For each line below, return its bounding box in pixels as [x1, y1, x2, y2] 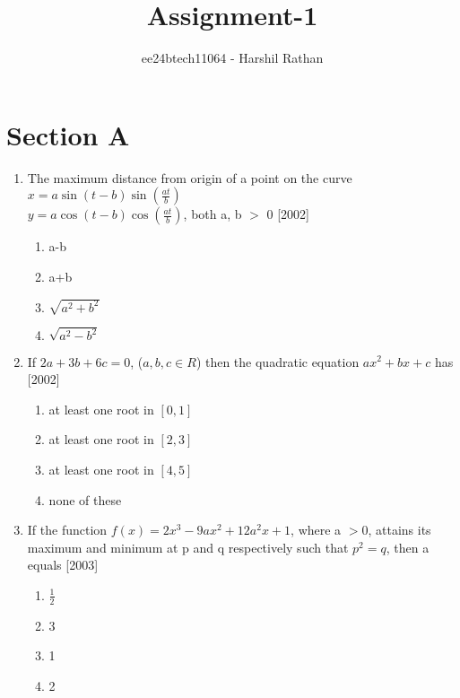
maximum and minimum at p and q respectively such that [27, 537, 349, 556]
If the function [27, 520, 108, 539]
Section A [6, 116, 130, 153]
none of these [48, 490, 122, 509]
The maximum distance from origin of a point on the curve [27, 168, 352, 187]
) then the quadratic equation [195, 352, 360, 371]
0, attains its [361, 520, 431, 539]
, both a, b [183, 205, 242, 223]
